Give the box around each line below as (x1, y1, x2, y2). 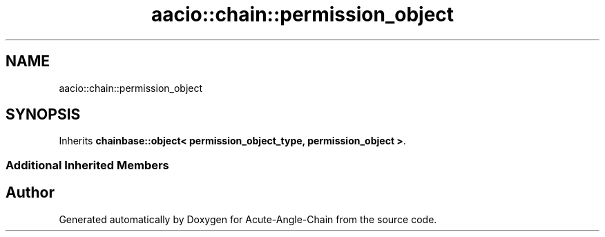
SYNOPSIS (6, 106, 81, 124)
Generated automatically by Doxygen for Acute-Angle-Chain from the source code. (59, 213, 437, 225)
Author (6, 184, 55, 202)
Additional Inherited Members (6, 158, 169, 172)
